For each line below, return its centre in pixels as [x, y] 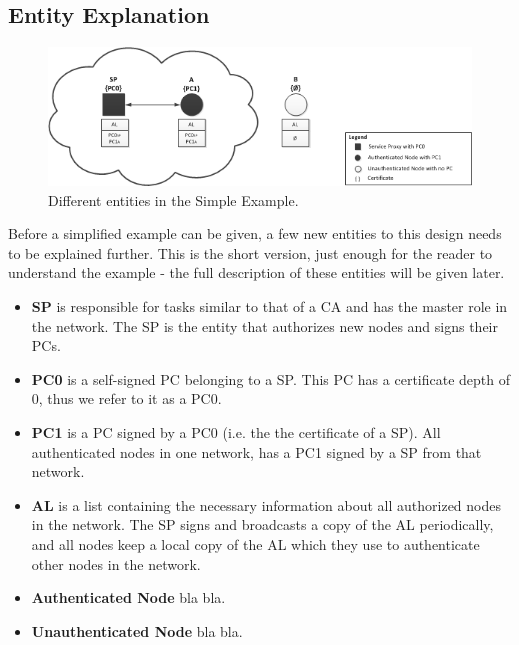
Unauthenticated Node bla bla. [137, 630]
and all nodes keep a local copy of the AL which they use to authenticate [255, 543]
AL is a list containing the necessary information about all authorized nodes [266, 504]
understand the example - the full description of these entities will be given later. [256, 272]
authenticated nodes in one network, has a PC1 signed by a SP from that [256, 451]
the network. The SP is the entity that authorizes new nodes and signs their [265, 325]
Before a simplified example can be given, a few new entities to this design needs [255, 233]
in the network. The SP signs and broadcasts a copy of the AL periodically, [262, 524]
